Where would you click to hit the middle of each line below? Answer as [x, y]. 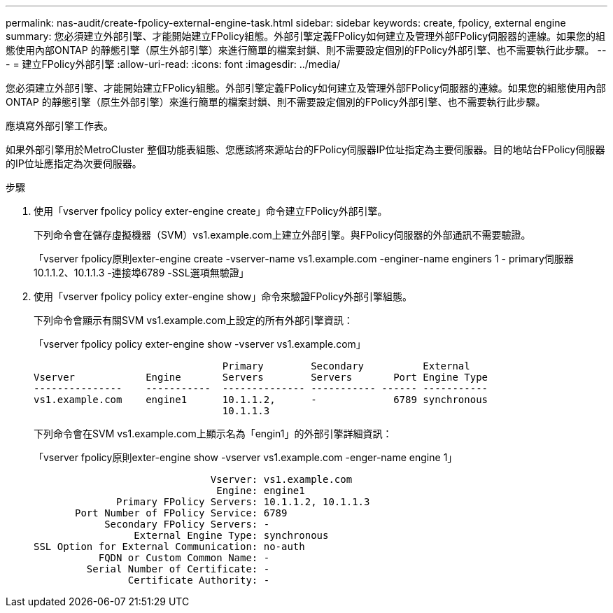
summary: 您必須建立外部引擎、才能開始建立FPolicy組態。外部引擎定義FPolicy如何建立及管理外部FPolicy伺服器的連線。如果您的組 [306, 36]
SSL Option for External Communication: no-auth [169, 547]
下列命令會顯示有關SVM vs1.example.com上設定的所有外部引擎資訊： [193, 320]
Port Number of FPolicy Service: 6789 [181, 513]
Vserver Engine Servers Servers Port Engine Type [261, 377]
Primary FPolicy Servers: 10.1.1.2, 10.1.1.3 [243, 502]
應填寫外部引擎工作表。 [59, 126]
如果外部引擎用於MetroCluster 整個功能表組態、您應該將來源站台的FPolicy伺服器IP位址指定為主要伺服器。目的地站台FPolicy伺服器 [305, 149]
